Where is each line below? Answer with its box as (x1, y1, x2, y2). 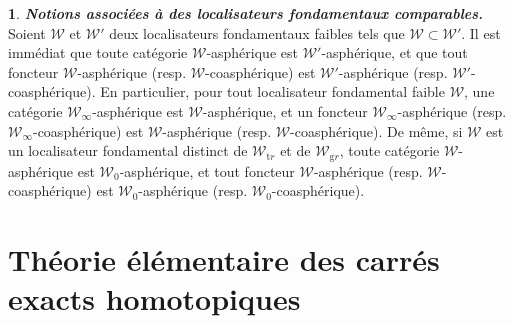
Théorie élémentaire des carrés (8, 238, 440, 279)
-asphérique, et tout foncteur (119, 160, 295, 181)
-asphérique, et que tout (321, 42, 468, 63)
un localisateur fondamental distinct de (8, 140, 248, 161)
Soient (8, 22, 46, 43)
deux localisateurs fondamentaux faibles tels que (109, 22, 405, 43)
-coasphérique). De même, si (290, 120, 463, 141)
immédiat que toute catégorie (8, 42, 188, 63)
